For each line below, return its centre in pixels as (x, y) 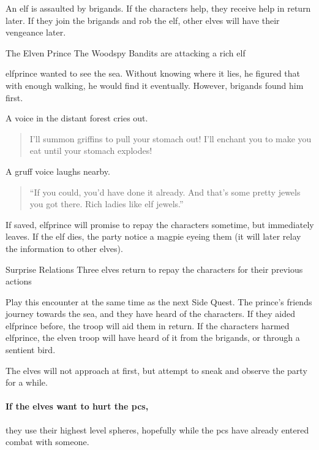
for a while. (27, 382)
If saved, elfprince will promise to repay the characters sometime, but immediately (160, 224)
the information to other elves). (64, 248)
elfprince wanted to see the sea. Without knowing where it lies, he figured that (153, 73)
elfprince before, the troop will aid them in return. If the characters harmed (148, 325)
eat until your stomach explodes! (91, 151)
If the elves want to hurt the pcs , (77, 406)
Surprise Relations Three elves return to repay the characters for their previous (154, 269)
